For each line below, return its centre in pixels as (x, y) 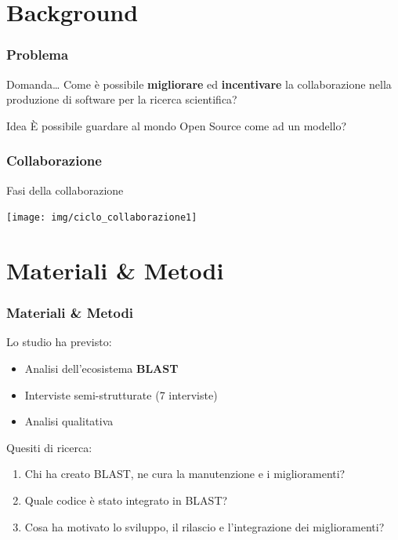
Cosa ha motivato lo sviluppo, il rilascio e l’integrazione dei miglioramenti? (204, 526)
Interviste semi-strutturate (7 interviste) (121, 394)
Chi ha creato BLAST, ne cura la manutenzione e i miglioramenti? (185, 474)
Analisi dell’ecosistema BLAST (101, 369)
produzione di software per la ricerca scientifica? (122, 99)
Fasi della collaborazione (65, 190)
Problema (38, 55)
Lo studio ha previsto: (59, 342)
